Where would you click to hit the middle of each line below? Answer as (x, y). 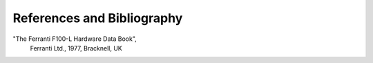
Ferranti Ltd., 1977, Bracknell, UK (76, 48)
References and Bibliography (98, 18)
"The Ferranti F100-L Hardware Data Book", (75, 39)
